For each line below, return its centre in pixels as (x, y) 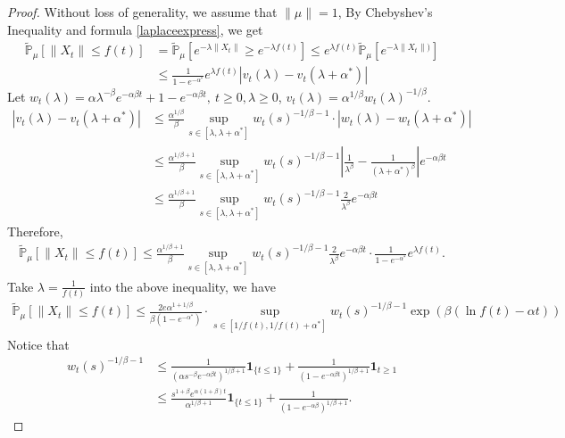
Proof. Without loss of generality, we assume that (142, 12)
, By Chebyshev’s (385, 12)
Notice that (38, 344)
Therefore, (35, 231)
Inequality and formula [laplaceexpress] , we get (135, 29)
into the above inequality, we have (183, 286)
